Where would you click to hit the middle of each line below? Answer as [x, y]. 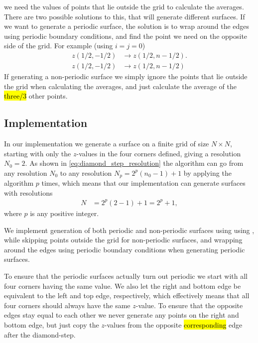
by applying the [207, 172]
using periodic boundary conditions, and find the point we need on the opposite [126, 36]
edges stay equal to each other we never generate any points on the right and [122, 315]
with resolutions [28, 192]
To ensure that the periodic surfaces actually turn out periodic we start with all [126, 276]
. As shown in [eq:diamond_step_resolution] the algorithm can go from [134, 163]
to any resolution [86, 172]
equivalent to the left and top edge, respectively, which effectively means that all [127, 295]
